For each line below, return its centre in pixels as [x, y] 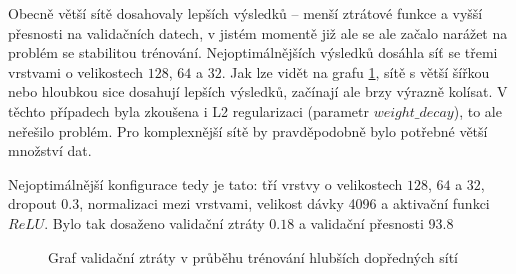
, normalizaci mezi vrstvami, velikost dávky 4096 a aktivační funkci [284, 203]
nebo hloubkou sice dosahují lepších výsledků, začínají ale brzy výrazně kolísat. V [258, 91]
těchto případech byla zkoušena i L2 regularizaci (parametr [188, 110]
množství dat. [50, 150]
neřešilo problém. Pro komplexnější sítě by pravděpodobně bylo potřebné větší [248, 130]
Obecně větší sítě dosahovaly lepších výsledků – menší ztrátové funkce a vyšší [245, 13]
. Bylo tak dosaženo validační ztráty [154, 222]
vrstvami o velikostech [76, 71]
